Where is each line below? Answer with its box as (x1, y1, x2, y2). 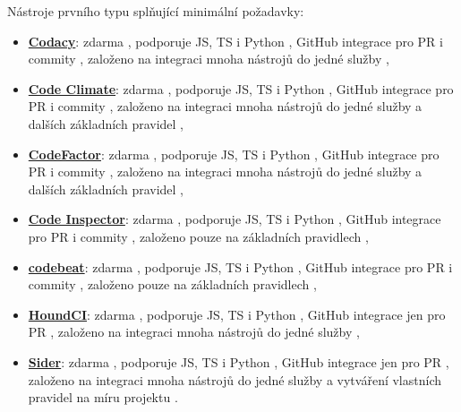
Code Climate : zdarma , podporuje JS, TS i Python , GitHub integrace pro (28, 79, 454, 98)
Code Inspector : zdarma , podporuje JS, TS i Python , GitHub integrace (28, 210, 441, 228)
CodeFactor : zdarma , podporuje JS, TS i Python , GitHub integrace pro (28, 144, 440, 163)
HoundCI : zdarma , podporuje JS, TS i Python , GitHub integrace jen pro (28, 305, 446, 323)
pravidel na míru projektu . (28, 388, 178, 407)
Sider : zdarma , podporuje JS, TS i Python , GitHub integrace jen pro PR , (28, 352, 449, 371)
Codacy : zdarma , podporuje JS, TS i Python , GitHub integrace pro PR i (28, 31, 443, 50)
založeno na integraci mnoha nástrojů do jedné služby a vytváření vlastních (28, 370, 441, 389)
